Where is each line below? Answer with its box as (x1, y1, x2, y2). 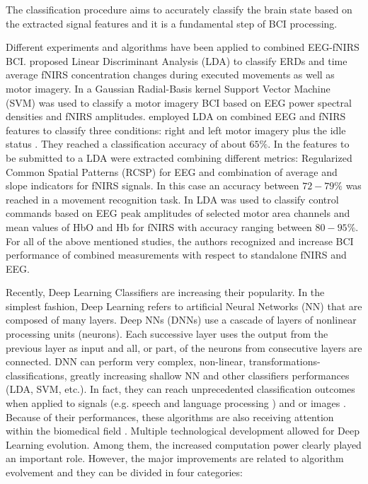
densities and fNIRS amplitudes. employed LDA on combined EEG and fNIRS (6, 109, 346, 124)
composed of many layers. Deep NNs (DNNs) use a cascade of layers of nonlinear (6, 312, 357, 327)
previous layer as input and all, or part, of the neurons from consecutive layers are (6, 340, 362, 355)
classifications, (6, 367, 67, 382)
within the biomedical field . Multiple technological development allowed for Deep (6, 423, 360, 438)
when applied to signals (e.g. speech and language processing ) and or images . (6, 396, 346, 411)
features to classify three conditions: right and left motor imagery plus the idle (6, 122, 346, 137)
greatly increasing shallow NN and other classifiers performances (70, 367, 350, 382)
